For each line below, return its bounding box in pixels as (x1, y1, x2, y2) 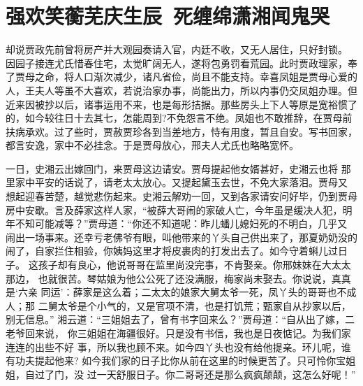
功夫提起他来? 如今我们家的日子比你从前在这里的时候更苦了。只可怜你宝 (15, 353, 346, 368)
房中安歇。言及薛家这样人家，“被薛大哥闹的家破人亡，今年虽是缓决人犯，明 (6, 202, 353, 217)
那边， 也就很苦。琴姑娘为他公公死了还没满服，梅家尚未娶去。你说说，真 (6, 271, 341, 285)
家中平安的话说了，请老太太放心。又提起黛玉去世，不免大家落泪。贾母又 (15, 175, 348, 190)
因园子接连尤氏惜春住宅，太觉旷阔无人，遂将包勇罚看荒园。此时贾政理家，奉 (6, 55, 357, 70)
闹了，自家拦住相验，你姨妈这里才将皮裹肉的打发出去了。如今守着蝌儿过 (6, 243, 338, 258)
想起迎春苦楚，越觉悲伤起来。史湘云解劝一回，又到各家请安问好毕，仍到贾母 (6, 189, 357, 203)
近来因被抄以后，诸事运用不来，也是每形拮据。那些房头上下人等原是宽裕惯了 (6, 96, 357, 111)
